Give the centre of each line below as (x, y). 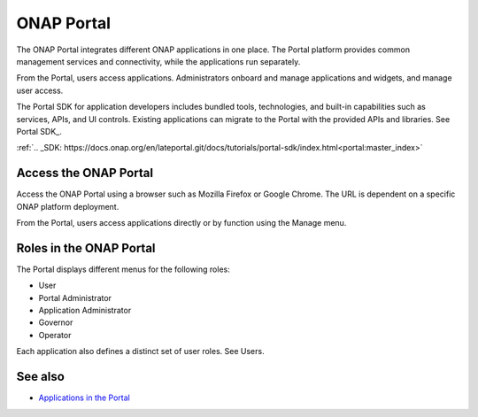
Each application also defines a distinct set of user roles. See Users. (140, 351)
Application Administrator (85, 311)
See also (41, 377)
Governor (56, 322)
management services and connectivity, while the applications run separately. (158, 61)
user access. (40, 90)
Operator (55, 335)
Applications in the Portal (84, 398)
